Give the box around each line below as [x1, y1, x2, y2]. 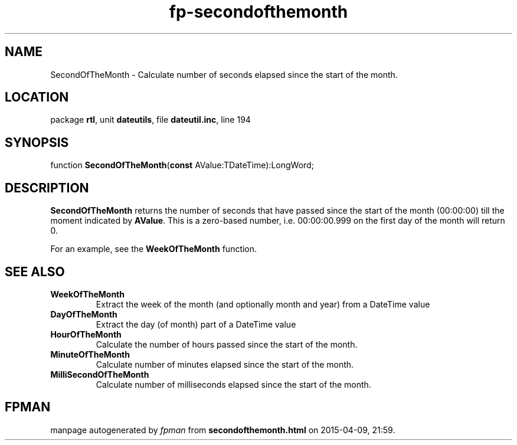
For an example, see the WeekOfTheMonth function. [50, 244, 257, 254]
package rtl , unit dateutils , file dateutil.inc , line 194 [50, 114, 251, 125]
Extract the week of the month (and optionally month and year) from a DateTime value [96, 299, 430, 309]
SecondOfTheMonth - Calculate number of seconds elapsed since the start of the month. [50, 69, 398, 80]
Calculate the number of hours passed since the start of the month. [96, 339, 358, 349]
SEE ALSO [5, 264, 65, 279]
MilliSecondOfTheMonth [50, 369, 149, 379]
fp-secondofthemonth [169, 2, 348, 22]
